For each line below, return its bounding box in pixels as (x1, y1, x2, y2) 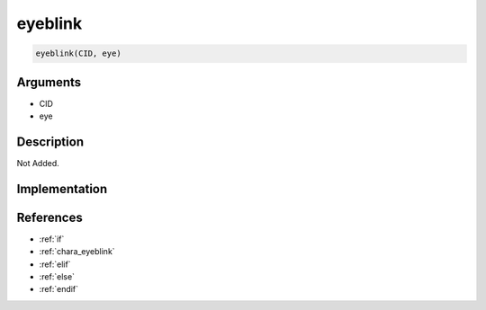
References (16, 209, 83, 225)
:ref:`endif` (39, 284, 79, 295)
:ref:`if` (39, 234, 65, 244)
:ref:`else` (39, 271, 76, 282)
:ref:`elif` (39, 259, 71, 270)
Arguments (16, 75, 82, 90)
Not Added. (16, 157, 60, 168)
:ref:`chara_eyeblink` (39, 246, 116, 257)
